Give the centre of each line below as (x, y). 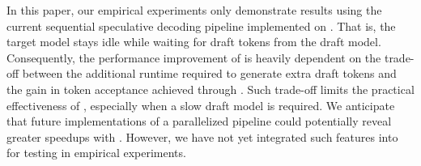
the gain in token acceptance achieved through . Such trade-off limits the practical (210, 89)
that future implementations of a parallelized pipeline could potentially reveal (199, 121)
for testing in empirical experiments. (96, 153)
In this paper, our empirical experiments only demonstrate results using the (194, 10)
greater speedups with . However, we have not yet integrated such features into (202, 136)
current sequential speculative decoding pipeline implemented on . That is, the (201, 26)
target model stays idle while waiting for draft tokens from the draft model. (194, 42)
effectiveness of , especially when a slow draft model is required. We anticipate (201, 105)
